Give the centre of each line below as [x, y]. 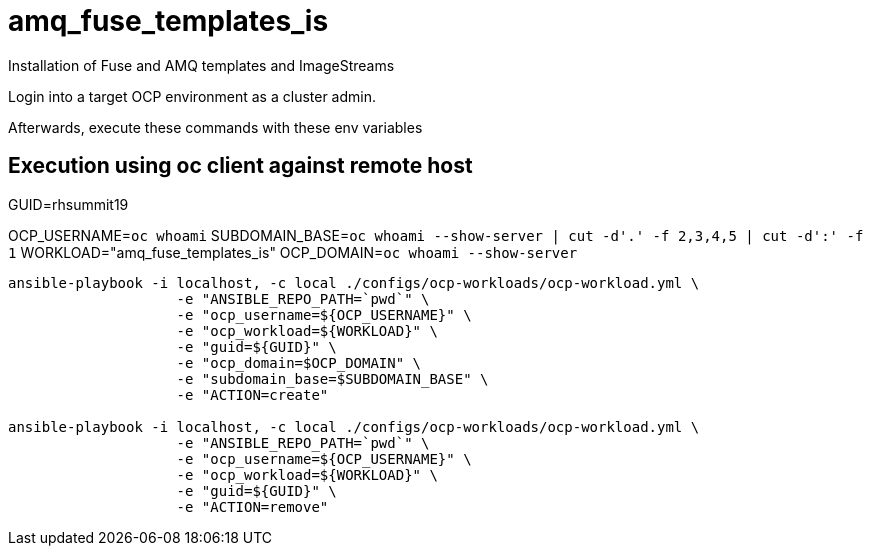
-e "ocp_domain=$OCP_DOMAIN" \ [299, 362]
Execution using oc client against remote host [240, 166]
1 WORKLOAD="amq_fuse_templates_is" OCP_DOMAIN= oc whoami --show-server [293, 252]
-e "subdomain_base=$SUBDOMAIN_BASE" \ [332, 378]
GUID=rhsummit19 [68, 204]
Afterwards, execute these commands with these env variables [215, 127]
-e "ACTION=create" [252, 394]
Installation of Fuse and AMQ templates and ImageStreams [201, 65]
